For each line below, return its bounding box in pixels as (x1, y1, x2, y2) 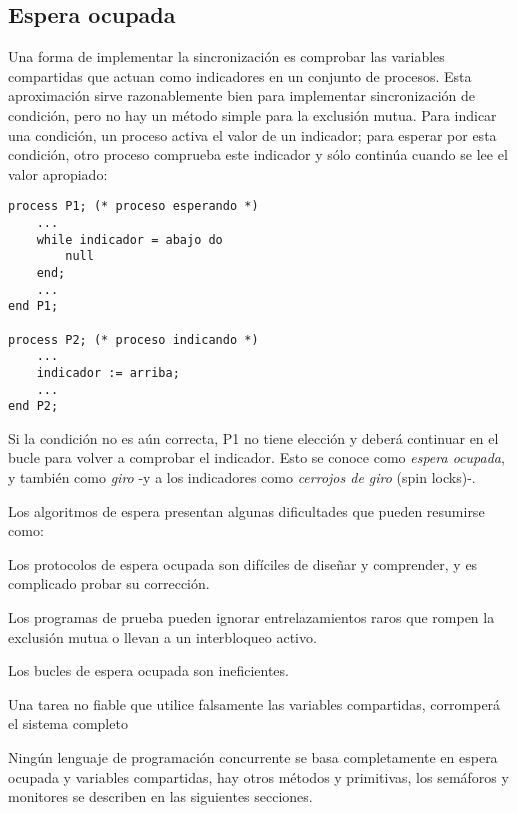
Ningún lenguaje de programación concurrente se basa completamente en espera (8, 747, 498, 768)
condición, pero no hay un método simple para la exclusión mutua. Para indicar (8, 104, 497, 125)
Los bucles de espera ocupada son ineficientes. (8, 660, 289, 681)
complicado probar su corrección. (8, 573, 210, 594)
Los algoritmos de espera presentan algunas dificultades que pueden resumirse (8, 500, 485, 521)
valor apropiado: (8, 163, 108, 184)
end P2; (8, 399, 59, 414)
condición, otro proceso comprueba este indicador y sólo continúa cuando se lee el (8, 144, 508, 165)
